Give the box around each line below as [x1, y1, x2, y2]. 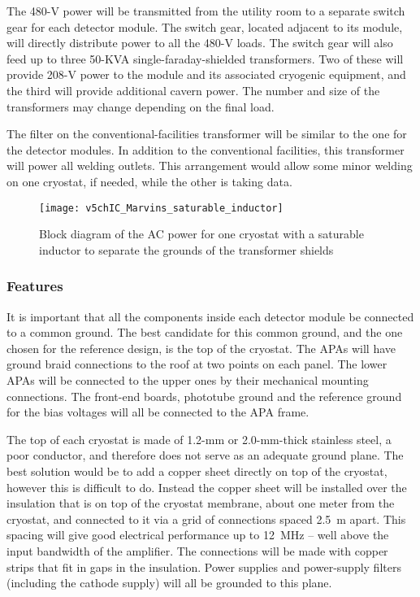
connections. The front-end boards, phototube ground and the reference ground [6, 387, 402, 404]
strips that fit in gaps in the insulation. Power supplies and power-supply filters [6, 558, 401, 575]
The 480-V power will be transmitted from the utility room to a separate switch [6, 2, 405, 19]
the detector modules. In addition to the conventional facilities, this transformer [6, 141, 405, 158]
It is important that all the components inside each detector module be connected [6, 307, 414, 325]
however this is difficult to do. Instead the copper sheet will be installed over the [6, 478, 407, 495]
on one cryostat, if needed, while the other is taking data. [6, 172, 292, 190]
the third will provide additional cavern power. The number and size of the [6, 81, 380, 98]
